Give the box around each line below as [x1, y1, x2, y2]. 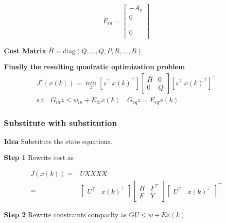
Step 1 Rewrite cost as [4, 152, 74, 162]
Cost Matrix [4, 45, 46, 55]
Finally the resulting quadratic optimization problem [4, 62, 185, 72]
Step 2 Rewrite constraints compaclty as [4, 209, 127, 219]
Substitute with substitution [4, 117, 117, 129]
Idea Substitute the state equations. [4, 136, 113, 146]
